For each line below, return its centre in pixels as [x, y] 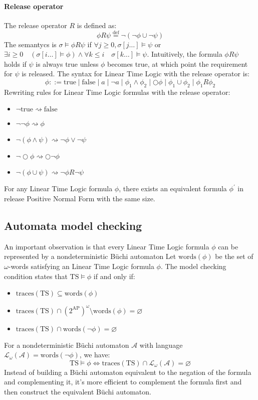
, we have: [95, 355]
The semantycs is [30, 44]
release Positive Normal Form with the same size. [80, 198]
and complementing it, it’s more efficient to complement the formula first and [123, 382]
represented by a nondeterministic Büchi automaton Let [90, 256]
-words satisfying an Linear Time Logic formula [81, 266]
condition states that [36, 276]
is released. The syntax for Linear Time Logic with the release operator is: [136, 74]
